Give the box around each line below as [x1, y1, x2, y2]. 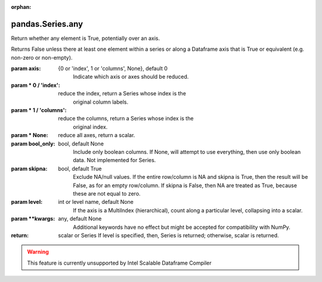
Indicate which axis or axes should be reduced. [73, 73, 189, 80]
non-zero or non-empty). [11, 54, 73, 61]
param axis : [11, 65, 41, 72]
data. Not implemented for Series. [73, 157, 156, 164]
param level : [11, 199, 43, 206]
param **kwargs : [11, 215, 55, 222]
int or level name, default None [58, 199, 134, 206]
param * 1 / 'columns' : [11, 107, 67, 114]
